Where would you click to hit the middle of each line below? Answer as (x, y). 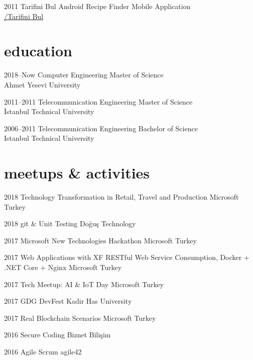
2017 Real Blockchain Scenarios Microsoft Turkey (80, 318)
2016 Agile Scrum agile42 (43, 351)
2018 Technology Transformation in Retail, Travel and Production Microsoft (121, 197)
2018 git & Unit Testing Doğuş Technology (70, 223)
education (38, 51)
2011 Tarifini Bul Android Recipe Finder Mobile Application (97, 6)
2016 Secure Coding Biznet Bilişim (57, 335)
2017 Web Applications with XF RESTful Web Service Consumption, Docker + (127, 257)
